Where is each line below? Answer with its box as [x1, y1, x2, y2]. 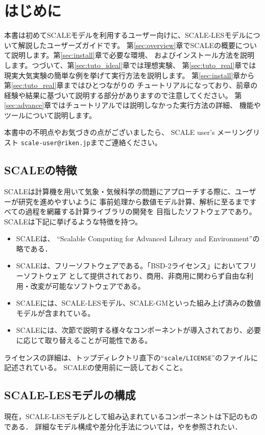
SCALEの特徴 [4, 162, 77, 178]
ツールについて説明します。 [4, 109, 97, 120]
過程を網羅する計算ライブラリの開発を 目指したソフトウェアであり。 [25, 206, 256, 217]
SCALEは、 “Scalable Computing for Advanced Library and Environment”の [16, 233, 260, 244]
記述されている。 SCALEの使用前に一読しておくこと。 [4, 362, 187, 373]
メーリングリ [217, 127, 260, 138]
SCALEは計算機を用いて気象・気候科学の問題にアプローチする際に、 [4, 186, 235, 196]
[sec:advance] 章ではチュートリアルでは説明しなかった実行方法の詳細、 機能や [4, 100, 261, 110]
